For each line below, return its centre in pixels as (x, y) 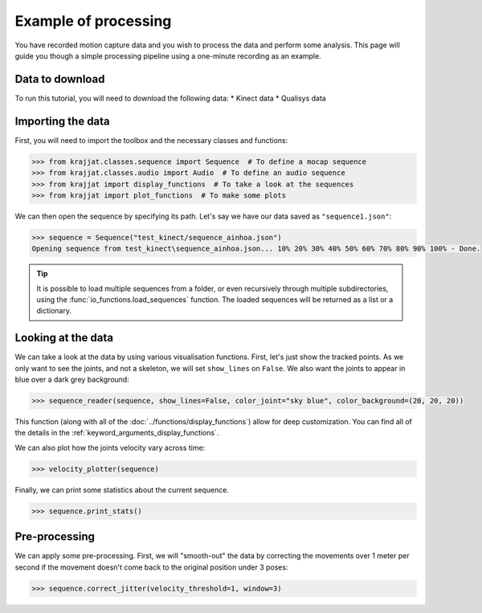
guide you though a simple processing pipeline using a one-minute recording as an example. (168, 55)
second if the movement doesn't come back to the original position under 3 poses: (151, 567)
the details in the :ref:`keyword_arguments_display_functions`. (117, 433)
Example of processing (93, 21)
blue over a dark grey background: (72, 380)
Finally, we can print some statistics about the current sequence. (122, 489)
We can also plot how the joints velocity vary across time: (110, 447)
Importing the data (62, 121)
